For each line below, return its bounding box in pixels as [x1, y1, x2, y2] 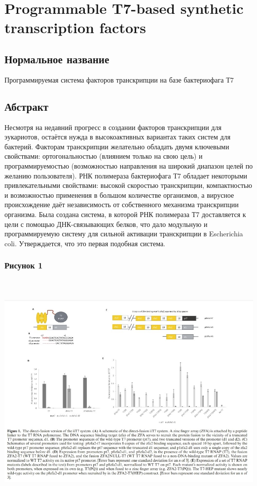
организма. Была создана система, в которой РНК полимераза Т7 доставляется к [4, 209, 246, 219]
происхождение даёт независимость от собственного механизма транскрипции [4, 199, 239, 210]
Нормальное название [4, 51, 110, 66]
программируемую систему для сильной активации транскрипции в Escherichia [4, 228, 243, 239]
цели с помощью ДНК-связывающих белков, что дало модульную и [4, 219, 208, 229]
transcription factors [4, 17, 147, 38]
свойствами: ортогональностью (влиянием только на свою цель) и [4, 151, 203, 161]
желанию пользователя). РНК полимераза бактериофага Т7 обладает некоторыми [4, 170, 248, 180]
